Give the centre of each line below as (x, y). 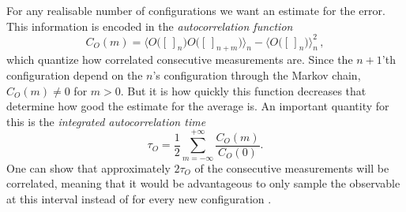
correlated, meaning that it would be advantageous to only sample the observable (203, 183)
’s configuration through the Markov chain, (257, 75)
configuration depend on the (75, 75)
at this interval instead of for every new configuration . (139, 198)
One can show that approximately (88, 167)
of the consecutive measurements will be (292, 167)
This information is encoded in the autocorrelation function (150, 26)
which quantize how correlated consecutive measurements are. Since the (180, 60)
